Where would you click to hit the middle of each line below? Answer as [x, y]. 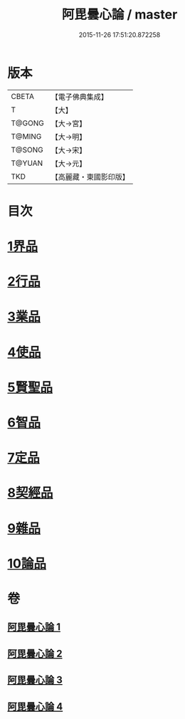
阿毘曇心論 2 [35, 653]
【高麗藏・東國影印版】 [90, 177]
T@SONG [27, 149]
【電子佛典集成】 [79, 97]
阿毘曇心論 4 [35, 707]
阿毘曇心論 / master [120, 15]
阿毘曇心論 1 [34, 627]
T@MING [26, 136]
